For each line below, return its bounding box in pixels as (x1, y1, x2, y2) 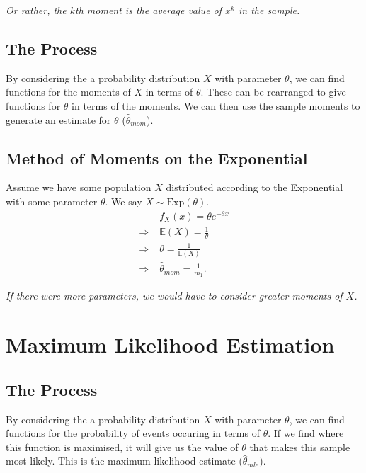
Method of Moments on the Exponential (6, 147, 308, 169)
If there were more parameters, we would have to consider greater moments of (6, 288, 343, 303)
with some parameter (6, 193, 98, 208)
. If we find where (268, 426, 344, 440)
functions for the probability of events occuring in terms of (6, 426, 260, 440)
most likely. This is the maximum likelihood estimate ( (6, 453, 243, 468)
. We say (105, 193, 142, 208)
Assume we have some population (6, 180, 151, 195)
